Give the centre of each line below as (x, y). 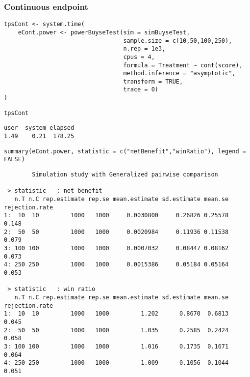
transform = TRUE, (153, 81)
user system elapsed (39, 128)
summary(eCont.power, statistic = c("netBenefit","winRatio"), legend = (125, 151)
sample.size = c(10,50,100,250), (178, 41)
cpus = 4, (139, 57)
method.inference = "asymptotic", (179, 73)
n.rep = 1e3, (144, 49)
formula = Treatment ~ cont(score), (183, 65)
